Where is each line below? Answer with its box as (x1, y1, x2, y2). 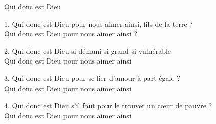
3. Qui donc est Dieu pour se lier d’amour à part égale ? (4, 72, 180, 83)
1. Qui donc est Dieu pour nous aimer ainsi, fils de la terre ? (4, 18, 193, 29)
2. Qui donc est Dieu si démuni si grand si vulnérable (4, 45, 171, 56)
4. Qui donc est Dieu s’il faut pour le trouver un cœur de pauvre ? (4, 100, 212, 111)
